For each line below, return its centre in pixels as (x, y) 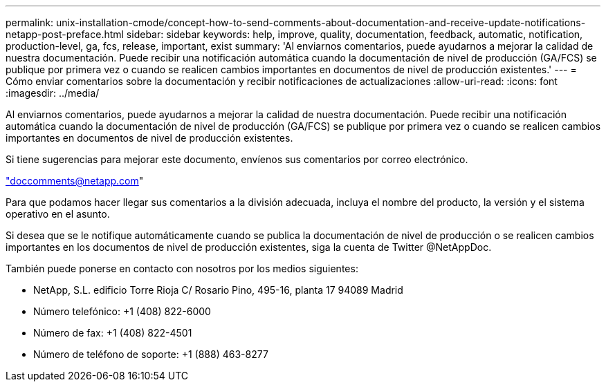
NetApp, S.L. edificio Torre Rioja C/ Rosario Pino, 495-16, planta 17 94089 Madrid (218, 290)
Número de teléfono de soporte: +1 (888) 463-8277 (151, 354)
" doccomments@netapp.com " (75, 181)
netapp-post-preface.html (65, 34)
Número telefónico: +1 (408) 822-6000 (122, 311)
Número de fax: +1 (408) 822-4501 (113, 333)
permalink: (30, 22)
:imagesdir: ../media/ (53, 93)
